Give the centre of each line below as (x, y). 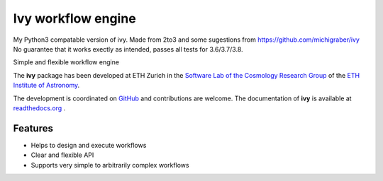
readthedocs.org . (39, 108)
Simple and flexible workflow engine (66, 62)
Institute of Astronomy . (46, 86)
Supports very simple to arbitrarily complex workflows (110, 165)
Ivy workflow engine (74, 18)
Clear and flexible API (62, 155)
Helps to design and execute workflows (89, 145)
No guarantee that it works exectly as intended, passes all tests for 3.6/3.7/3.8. (128, 49)
